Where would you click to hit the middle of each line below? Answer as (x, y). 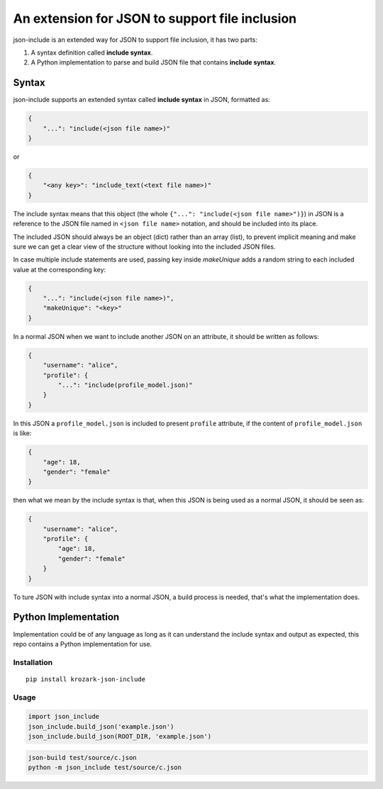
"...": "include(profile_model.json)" (125, 385)
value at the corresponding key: (60, 269)
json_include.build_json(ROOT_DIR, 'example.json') (120, 737)
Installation (33, 662)
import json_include (63, 717)
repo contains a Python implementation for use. (83, 644)
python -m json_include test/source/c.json (105, 768)
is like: (22, 433)
